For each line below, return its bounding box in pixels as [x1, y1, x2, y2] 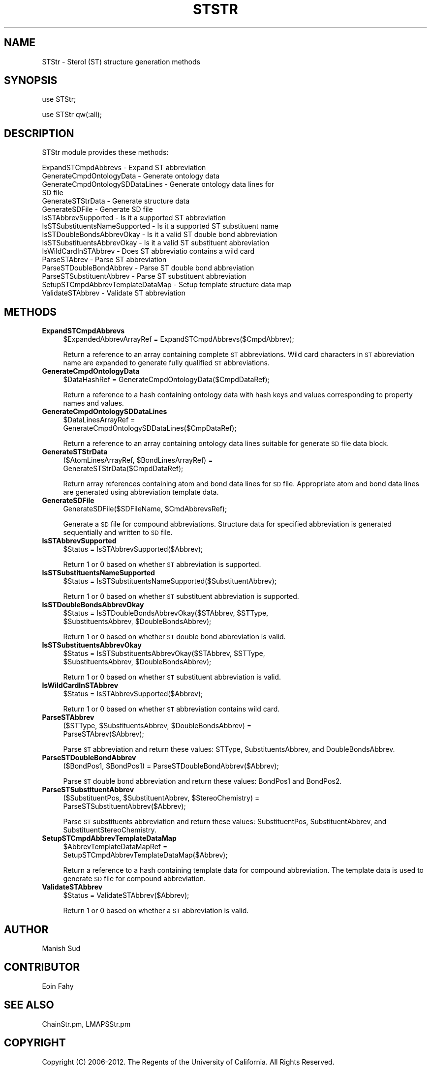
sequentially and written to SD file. [63, 528, 173, 537]
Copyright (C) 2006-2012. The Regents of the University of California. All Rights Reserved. [42, 1057, 335, 1066]
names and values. [63, 399, 124, 408]
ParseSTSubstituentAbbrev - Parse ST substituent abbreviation [42, 272, 246, 281]
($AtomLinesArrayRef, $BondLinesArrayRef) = [63, 456, 213, 465]
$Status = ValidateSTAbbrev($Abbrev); [63, 891, 189, 900]
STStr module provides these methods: [42, 148, 169, 157]
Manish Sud [42, 944, 80, 952]
